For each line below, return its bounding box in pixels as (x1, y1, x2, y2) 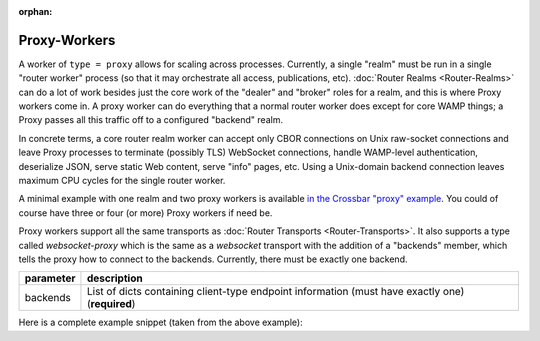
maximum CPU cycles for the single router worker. (18, 175, 226, 187)
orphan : (18, 6, 53, 17)
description (86, 271, 144, 285)
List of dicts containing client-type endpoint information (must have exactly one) (86, 285, 465, 299)
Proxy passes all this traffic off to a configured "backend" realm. (18, 114, 284, 126)
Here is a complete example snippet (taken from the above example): (18, 316, 304, 329)
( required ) (86, 297, 136, 311)
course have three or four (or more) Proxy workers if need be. (18, 206, 273, 219)
